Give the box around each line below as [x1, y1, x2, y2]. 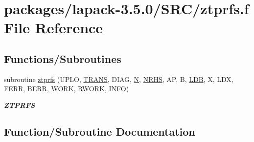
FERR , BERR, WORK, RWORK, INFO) [4, 83, 129, 94]
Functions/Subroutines [4, 51, 121, 66]
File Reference [4, 18, 103, 38]
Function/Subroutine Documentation [4, 123, 195, 139]
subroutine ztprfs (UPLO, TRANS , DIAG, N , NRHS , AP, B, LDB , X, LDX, [4, 74, 233, 84]
